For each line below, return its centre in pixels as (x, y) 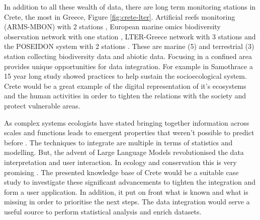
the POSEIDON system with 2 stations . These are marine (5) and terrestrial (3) (129, 46)
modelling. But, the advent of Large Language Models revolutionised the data (124, 152)
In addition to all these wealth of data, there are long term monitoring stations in (130, 7)
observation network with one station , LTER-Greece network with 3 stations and (130, 36)
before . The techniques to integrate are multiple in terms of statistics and (118, 142)
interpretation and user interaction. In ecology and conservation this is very (120, 162)
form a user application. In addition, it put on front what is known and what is (126, 191)
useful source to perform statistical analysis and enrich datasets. (103, 211)
